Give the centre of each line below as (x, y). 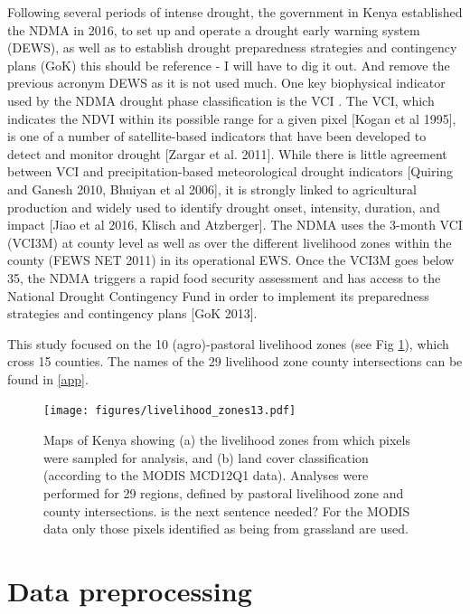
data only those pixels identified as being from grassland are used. (226, 529)
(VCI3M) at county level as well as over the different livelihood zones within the (230, 242)
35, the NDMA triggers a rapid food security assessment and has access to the (224, 277)
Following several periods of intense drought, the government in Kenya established (235, 12)
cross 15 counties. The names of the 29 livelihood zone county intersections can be (235, 361)
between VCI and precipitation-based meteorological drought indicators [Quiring (230, 171)
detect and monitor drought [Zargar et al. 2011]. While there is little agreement (227, 153)
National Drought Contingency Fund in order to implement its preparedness (218, 295)
